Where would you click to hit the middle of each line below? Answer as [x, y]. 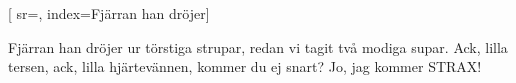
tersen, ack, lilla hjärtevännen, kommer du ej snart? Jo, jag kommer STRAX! [245, 66]
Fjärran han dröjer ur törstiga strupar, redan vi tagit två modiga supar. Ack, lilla [258, 46]
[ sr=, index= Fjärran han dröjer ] [109, 13]
